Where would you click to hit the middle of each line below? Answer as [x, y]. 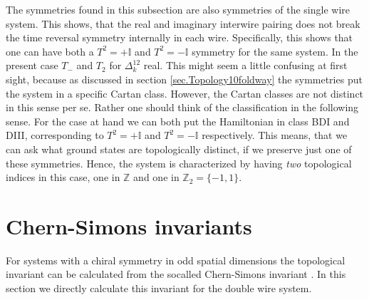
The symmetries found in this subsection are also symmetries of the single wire [178, 9]
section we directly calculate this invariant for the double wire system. [159, 288]
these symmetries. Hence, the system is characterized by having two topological [179, 163]
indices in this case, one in [63, 177]
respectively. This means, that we [275, 135]
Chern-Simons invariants [129, 226]
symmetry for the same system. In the [275, 51]
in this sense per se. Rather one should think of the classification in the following [182, 107]
